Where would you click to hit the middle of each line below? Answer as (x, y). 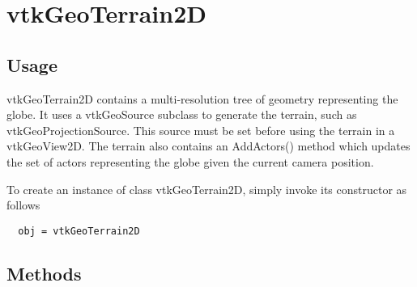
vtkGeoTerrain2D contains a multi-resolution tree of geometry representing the (202, 98)
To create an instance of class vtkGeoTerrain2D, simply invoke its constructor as (207, 189)
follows (23, 205)
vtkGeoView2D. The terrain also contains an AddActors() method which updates (208, 146)
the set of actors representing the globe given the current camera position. (190, 161)
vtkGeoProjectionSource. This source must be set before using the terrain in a (201, 130)
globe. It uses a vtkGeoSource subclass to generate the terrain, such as (182, 114)
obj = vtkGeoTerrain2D (79, 231)
